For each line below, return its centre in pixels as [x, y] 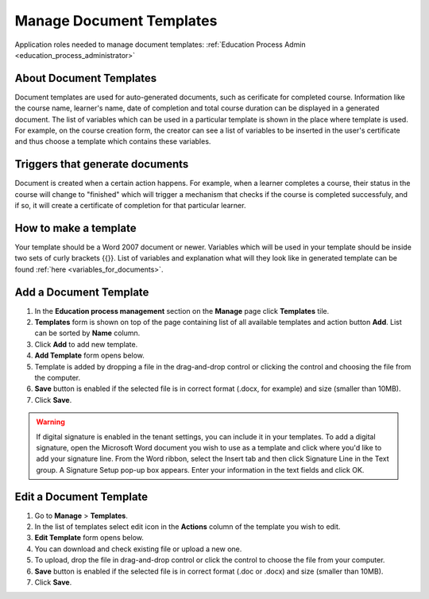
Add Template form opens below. [89, 356]
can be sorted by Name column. [87, 333]
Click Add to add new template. [86, 344]
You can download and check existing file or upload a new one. [138, 549]
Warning [50, 422]
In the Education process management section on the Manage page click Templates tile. [182, 311]
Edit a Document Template [81, 497]
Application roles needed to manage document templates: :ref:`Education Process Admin [160, 44]
